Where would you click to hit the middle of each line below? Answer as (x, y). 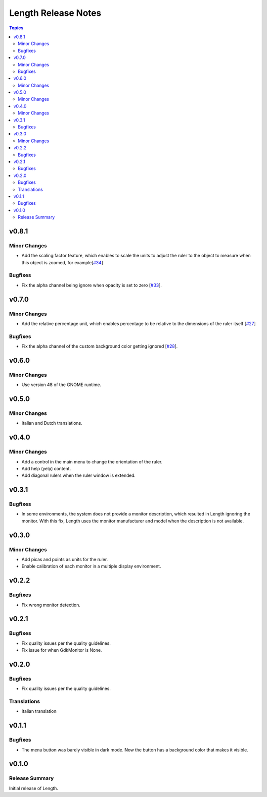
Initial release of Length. (34, 788)
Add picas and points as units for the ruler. (65, 560)
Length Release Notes (55, 13)
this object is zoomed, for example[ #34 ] (62, 262)
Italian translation (39, 711)
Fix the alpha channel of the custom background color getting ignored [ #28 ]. (100, 346)
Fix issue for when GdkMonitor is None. (62, 650)
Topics (16, 28)
